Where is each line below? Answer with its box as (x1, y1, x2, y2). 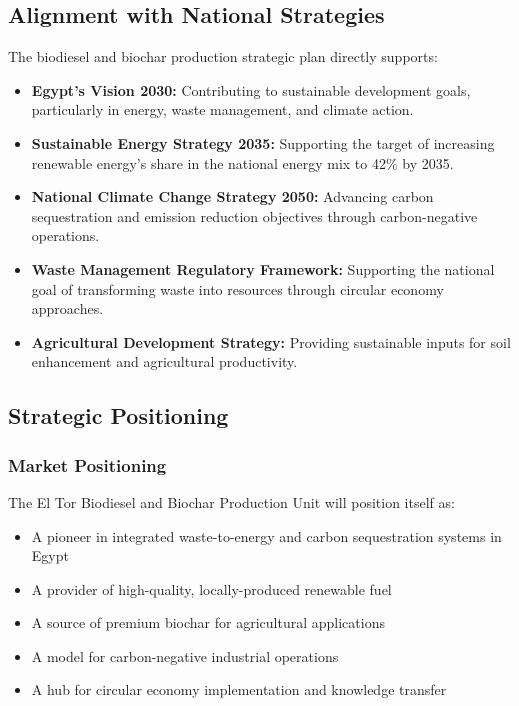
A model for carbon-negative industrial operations (31, 645, 339, 666)
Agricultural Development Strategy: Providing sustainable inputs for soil (31, 331, 511, 352)
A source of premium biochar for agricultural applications (31, 612, 385, 633)
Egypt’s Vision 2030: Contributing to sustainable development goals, (31, 79, 471, 100)
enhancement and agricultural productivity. (31, 351, 298, 372)
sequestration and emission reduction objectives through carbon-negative (31, 205, 478, 226)
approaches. (31, 298, 104, 319)
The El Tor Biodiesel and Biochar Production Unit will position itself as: (8, 491, 455, 512)
